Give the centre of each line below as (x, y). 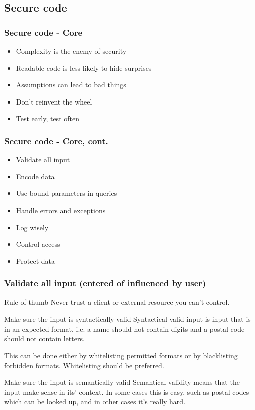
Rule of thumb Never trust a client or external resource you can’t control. (117, 302)
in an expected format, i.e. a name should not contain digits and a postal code (124, 328)
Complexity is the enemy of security (71, 51)
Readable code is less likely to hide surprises (84, 68)
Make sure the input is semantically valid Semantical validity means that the (122, 382)
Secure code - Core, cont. (56, 140)
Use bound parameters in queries (66, 193)
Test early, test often (47, 118)
